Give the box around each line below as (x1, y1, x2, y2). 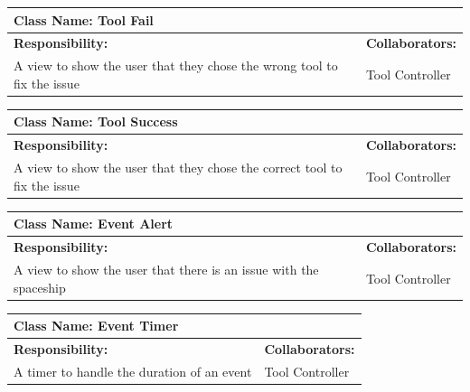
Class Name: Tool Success (14, 112, 178, 131)
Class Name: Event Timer (14, 316, 179, 335)
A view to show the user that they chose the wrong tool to (14, 56, 338, 75)
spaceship (14, 277, 66, 296)
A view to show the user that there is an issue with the (14, 259, 319, 278)
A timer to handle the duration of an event (14, 361, 252, 380)
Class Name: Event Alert (14, 214, 174, 233)
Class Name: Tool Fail (14, 10, 154, 29)
